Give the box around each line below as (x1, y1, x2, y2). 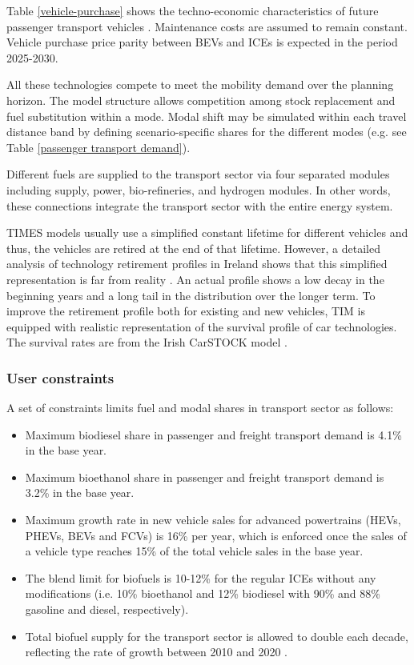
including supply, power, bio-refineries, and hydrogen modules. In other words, (6, 181, 391, 198)
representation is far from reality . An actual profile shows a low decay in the (6, 270, 384, 287)
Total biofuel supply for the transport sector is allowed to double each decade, (25, 627, 408, 644)
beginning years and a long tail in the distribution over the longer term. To (6, 286, 376, 303)
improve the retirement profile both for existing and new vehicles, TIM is (6, 302, 366, 319)
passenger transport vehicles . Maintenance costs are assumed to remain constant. (6, 18, 408, 34)
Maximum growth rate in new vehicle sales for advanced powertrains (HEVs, (25, 511, 401, 528)
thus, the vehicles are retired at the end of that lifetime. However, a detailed (6, 239, 380, 256)
